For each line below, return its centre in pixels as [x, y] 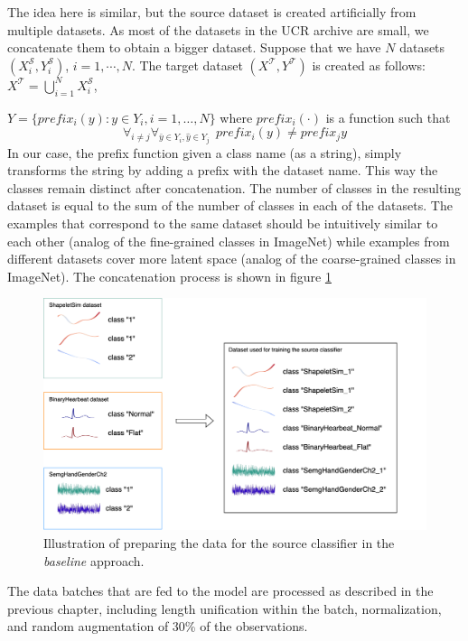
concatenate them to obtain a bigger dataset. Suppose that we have [194, 47]
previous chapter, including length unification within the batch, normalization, [225, 608]
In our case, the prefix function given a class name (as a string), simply [205, 152]
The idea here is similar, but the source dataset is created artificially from [212, 12]
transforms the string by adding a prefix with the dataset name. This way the [223, 170]
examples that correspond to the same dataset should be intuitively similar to [223, 223]
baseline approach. [94, 560]
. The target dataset [187, 65]
